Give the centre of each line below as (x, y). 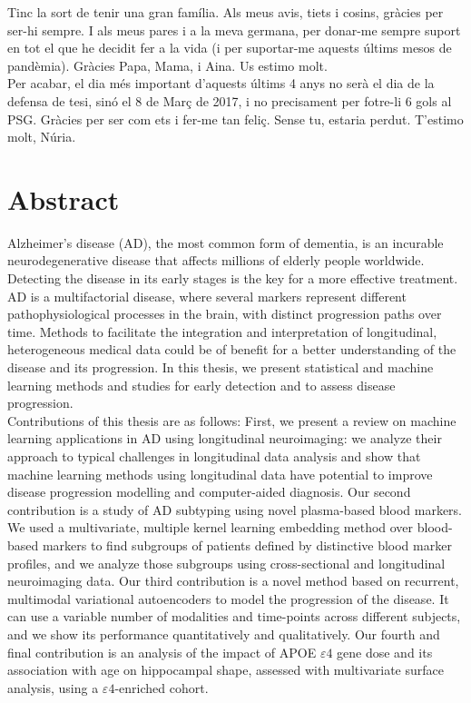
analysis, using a (53, 687)
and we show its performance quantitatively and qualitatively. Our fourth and (224, 634)
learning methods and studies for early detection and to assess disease (201, 385)
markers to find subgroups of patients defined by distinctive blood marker (247, 545)
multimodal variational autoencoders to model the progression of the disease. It (228, 598)
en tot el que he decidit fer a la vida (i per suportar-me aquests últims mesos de (230, 48)
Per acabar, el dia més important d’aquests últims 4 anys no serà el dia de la (221, 83)
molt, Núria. (42, 137)
